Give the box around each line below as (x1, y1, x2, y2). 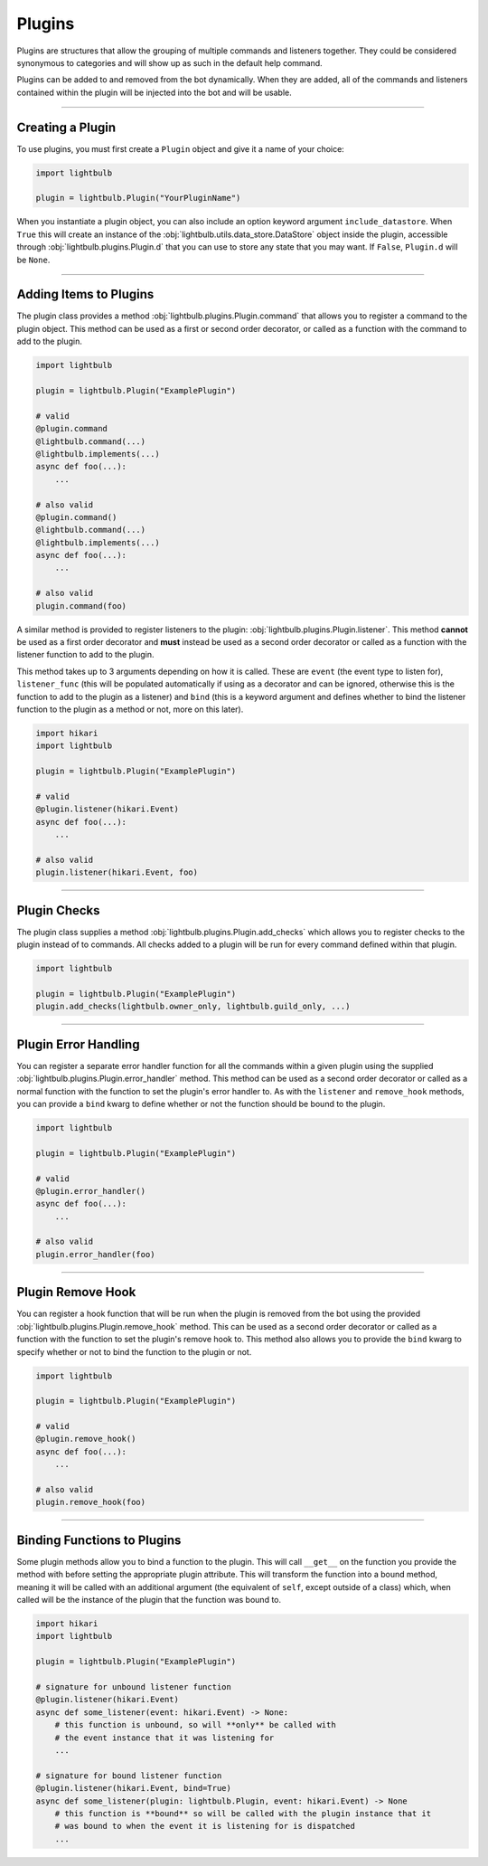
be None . (16, 254, 51, 265)
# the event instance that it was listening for (54, 1732, 275, 1743)
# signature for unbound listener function (35, 1682, 232, 1692)
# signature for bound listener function (35, 1770, 222, 1781)
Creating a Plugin (16, 119, 117, 135)
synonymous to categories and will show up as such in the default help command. (16, 57, 323, 68)
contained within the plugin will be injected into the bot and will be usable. (16, 87, 293, 98)
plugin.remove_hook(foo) (35, 1497, 146, 1508)
